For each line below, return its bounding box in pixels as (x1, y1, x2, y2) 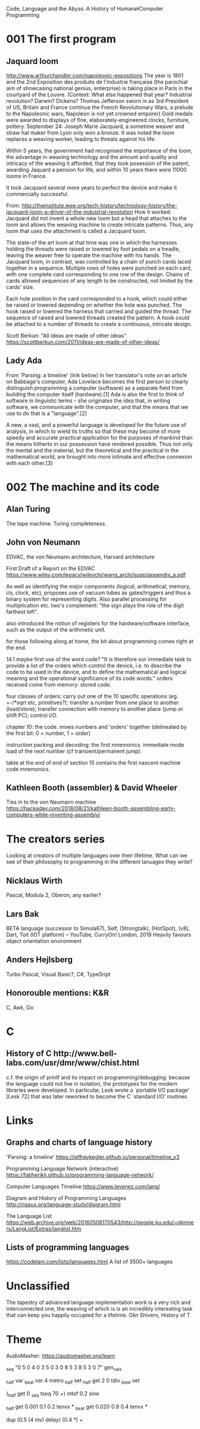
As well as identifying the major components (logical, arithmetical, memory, (6, 582, 191, 590)
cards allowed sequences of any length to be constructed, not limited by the (6, 277, 193, 284)
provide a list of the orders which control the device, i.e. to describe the (6, 662, 182, 669)
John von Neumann (6, 538, 80, 548)
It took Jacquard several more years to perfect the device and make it (6, 184, 177, 191)
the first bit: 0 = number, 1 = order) (6, 729, 91, 737)
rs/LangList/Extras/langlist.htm (6, 1225, 82, 1232)
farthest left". (6, 608, 39, 615)
